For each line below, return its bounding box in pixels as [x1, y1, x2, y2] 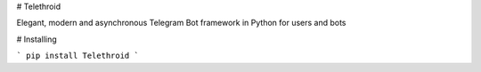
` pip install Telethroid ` [16, 51, 140, 61]
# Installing [16, 34, 57, 44]
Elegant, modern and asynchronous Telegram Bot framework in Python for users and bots [16, 18, 346, 28]
